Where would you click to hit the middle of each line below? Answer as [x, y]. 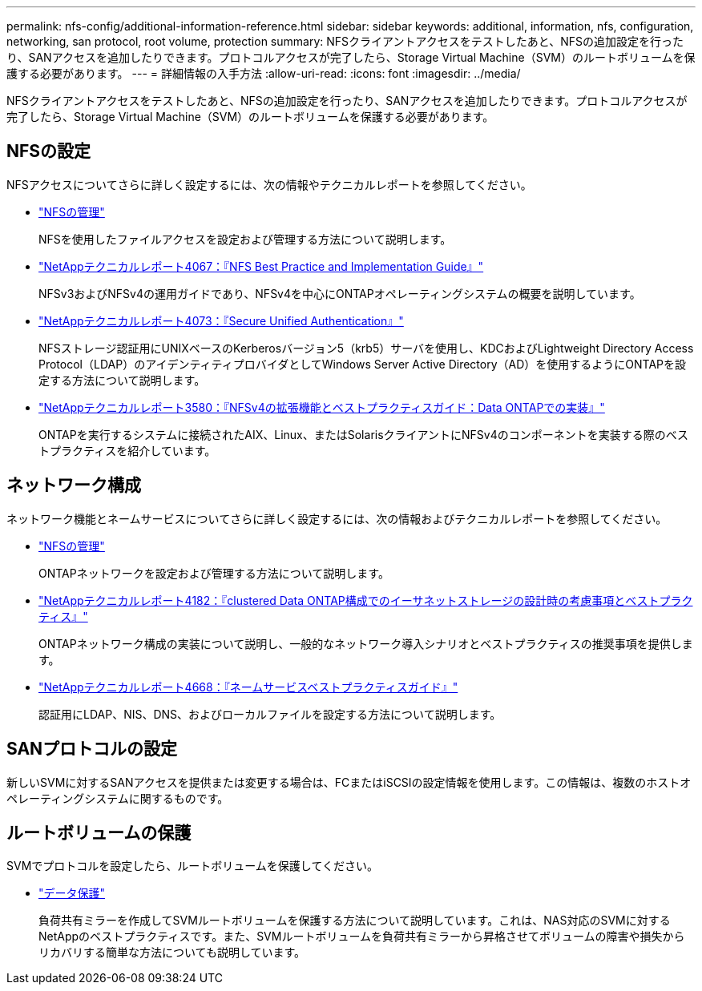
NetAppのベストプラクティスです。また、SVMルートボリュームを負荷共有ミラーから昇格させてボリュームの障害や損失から [362, 937]
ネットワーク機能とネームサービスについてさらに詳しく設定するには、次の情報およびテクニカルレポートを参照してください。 [337, 518]
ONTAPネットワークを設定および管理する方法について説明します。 [214, 573]
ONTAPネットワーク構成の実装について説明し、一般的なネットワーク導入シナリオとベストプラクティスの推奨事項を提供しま [366, 643]
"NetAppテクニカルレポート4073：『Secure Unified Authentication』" [221, 320]
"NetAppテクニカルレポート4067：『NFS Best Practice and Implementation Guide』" [261, 266]
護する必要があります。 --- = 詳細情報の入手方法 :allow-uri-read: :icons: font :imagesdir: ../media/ [264, 73]
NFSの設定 [49, 151]
